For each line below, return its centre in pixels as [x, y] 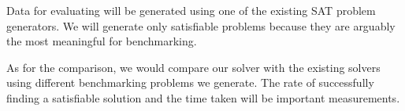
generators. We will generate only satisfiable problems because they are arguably [201, 25]
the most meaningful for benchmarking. [102, 41]
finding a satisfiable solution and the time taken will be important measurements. [203, 97]
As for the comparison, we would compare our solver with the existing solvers [193, 67]
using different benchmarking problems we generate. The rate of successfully [190, 82]
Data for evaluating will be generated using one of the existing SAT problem [191, 10]
